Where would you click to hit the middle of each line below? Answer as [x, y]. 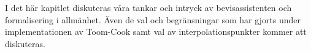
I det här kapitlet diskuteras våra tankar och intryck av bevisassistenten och [148, 7]
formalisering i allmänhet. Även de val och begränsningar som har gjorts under [153, 19]
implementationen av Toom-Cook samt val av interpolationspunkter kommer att [156, 32]
